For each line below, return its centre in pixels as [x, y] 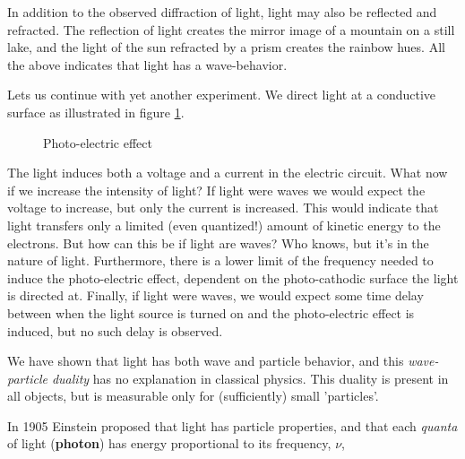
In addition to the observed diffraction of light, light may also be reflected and [222, 12]
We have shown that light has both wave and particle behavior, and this [206, 361]
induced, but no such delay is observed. [115, 330]
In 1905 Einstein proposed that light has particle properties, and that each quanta [232, 425]
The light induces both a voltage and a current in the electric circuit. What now [228, 173]
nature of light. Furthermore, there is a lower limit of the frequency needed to [220, 260]
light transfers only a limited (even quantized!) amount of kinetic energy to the [224, 225]
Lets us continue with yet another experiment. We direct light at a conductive [222, 95]
